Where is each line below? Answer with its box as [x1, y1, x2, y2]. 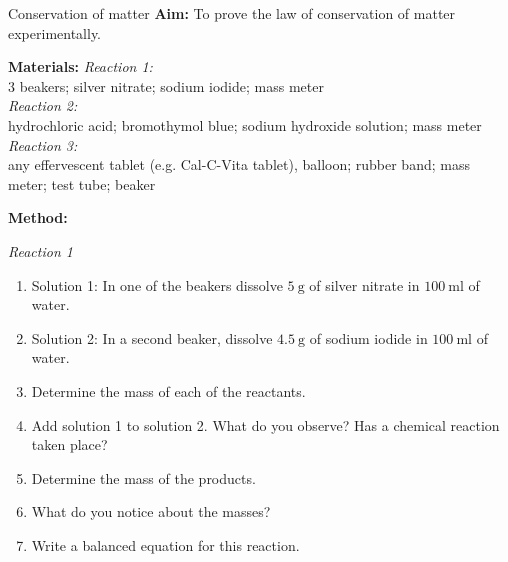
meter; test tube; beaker [8, 173, 156, 194]
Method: [8, 207, 68, 228]
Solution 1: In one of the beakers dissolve [31, 274, 283, 295]
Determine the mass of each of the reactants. [31, 380, 306, 401]
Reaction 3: [8, 134, 78, 155]
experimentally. [8, 22, 102, 43]
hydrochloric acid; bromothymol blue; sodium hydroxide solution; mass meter [8, 114, 482, 135]
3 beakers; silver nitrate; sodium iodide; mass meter [8, 75, 324, 96]
